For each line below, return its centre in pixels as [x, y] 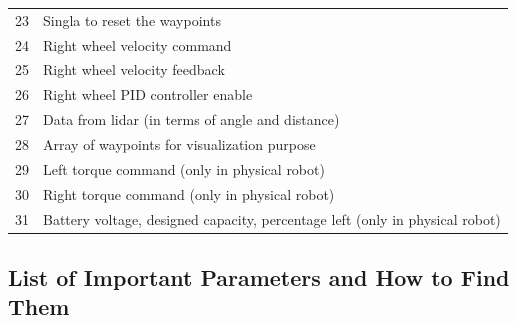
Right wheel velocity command [137, 44]
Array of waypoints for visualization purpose [179, 143]
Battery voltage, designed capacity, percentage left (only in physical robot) [272, 218]
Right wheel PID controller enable [148, 94]
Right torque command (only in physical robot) [189, 193]
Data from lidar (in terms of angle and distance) [191, 119]
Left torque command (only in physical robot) [184, 168]
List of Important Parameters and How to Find [259, 276]
